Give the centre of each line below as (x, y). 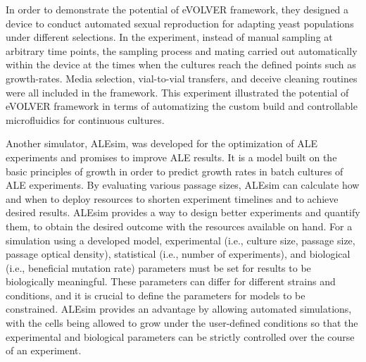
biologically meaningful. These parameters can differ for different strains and (171, 281)
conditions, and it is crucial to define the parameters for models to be (156, 295)
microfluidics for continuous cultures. (85, 119)
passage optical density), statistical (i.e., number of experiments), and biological (178, 254)
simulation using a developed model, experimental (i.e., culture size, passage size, (181, 240)
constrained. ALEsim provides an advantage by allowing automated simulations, (179, 309)
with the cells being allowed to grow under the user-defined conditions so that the (182, 323)
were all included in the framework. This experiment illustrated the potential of (177, 92)
